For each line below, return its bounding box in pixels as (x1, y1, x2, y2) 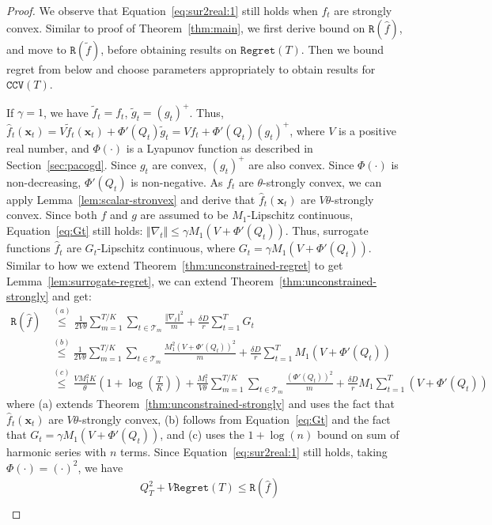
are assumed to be (140, 206, 229, 223)
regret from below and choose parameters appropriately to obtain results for (6, 60, 376, 77)
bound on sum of (316, 426, 399, 443)
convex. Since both (6, 206, 97, 223)
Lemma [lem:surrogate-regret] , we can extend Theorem (6, 272, 274, 289)
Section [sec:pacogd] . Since (6, 156, 137, 172)
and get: (52, 288, 92, 304)
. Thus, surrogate (285, 222, 369, 239)
